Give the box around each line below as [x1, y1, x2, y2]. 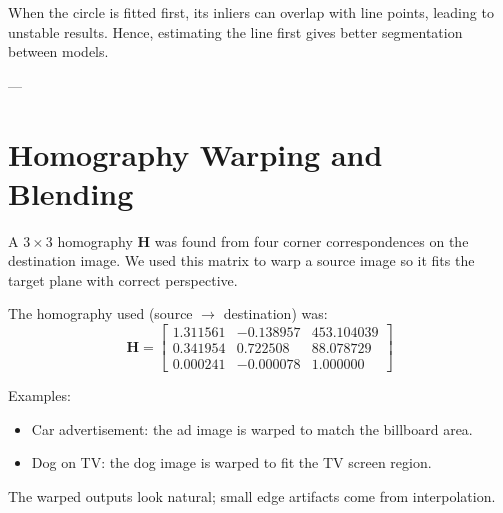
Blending [8, 172, 134, 213]
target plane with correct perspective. [8, 269, 238, 290]
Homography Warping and [8, 133, 383, 174]
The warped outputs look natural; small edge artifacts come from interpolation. [8, 485, 496, 506]
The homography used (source [8, 303, 193, 324]
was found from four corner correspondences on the [154, 230, 469, 251]
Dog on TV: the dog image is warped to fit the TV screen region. [31, 452, 432, 473]
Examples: [8, 385, 71, 406]
